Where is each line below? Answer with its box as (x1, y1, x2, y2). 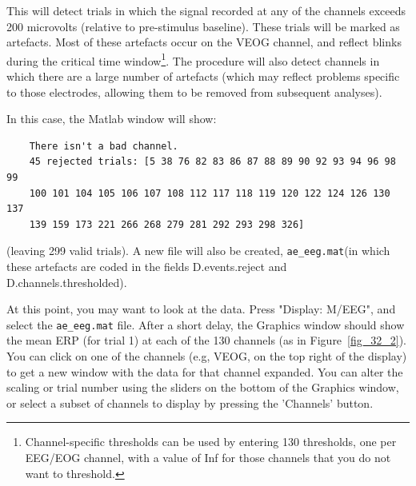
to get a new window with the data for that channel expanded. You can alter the (6, 363, 403, 380)
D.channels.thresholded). (6, 273, 127, 290)
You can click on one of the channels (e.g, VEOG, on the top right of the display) (6, 348, 407, 364)
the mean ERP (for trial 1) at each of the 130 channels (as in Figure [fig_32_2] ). (6, 332, 407, 349)
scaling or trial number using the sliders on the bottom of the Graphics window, (6, 379, 399, 396)
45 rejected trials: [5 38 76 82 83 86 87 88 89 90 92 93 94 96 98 (29, 156, 396, 168)
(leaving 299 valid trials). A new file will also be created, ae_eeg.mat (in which (6, 242, 390, 259)
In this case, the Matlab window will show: (6, 110, 217, 127)
